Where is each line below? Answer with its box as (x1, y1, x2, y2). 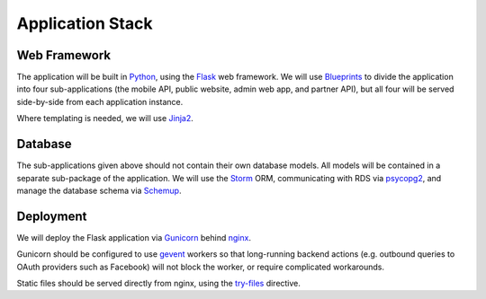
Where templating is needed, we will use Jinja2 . (16, 113, 193, 124)
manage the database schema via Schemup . (16, 185, 182, 196)
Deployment (16, 208, 87, 224)
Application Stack (16, 13, 153, 33)
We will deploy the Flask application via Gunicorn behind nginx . (16, 232, 252, 242)
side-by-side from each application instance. (16, 96, 184, 107)
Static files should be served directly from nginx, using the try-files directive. (16, 278, 301, 288)
